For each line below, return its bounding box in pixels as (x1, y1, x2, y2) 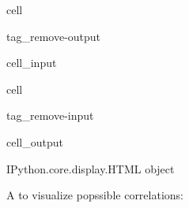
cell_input (6, 54, 57, 71)
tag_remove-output (6, 28, 101, 44)
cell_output (6, 133, 63, 150)
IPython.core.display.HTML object (6, 160, 175, 176)
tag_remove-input (6, 107, 94, 124)
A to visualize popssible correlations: (6, 187, 183, 203)
